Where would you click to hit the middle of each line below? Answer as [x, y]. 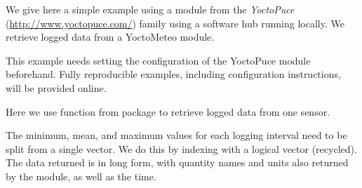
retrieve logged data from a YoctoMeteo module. [110, 37]
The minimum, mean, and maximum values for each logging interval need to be [176, 135]
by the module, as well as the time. [81, 176]
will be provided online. [56, 87]
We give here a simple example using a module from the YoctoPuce [150, 9]
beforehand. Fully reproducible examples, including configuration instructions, [173, 74]
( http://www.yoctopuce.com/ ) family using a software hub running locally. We [175, 23]
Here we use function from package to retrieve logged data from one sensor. [168, 111]
